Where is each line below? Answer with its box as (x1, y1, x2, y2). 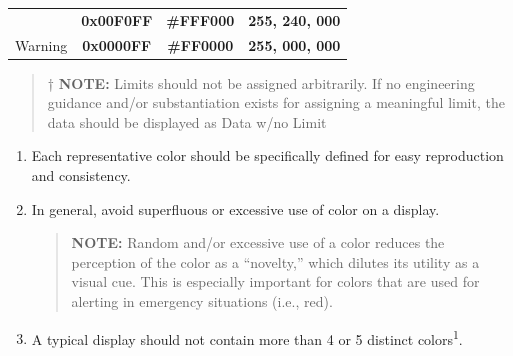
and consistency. (31, 165, 131, 186)
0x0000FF (82, 34, 152, 55)
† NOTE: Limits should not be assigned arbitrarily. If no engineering (47, 72, 475, 93)
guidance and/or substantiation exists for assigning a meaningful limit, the (47, 92, 505, 113)
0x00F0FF (81, 9, 153, 30)
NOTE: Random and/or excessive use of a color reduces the (71, 232, 445, 253)
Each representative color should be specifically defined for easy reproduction (31, 145, 504, 166)
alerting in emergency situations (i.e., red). (71, 291, 333, 312)
